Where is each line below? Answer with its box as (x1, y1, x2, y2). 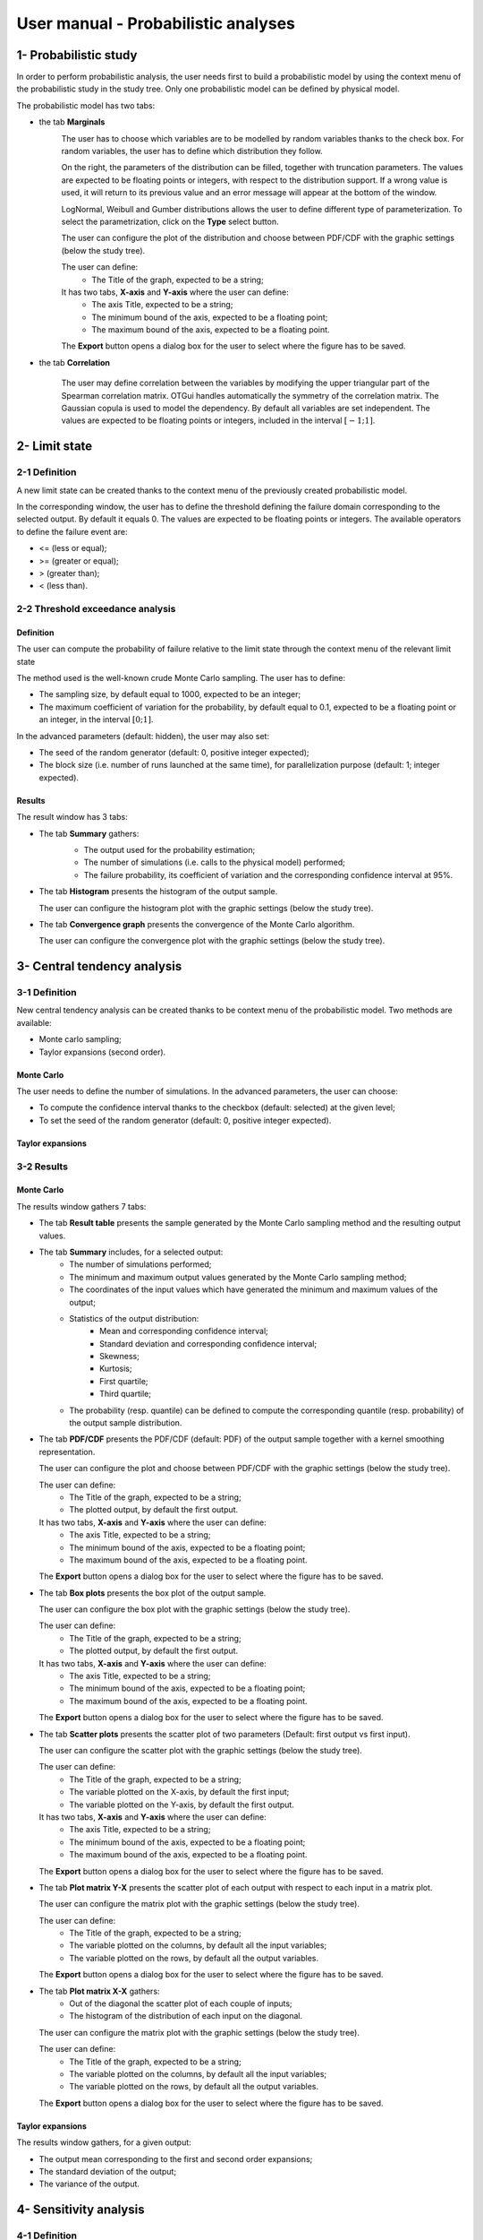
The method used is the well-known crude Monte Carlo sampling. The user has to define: (16, 673, 346, 684)
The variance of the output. (38, 2178, 140, 2190)
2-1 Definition (16, 466, 77, 478)
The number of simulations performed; (69, 1259, 212, 1270)
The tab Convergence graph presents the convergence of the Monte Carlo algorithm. (38, 918, 355, 929)
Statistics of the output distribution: (69, 1313, 199, 1323)
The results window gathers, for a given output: (16, 2137, 191, 2148)
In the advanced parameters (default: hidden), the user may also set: (16, 730, 270, 741)
